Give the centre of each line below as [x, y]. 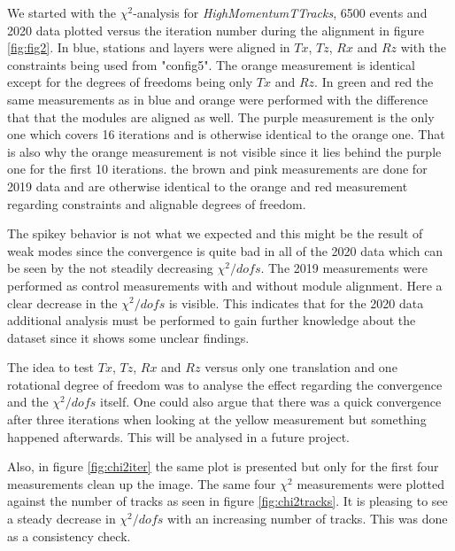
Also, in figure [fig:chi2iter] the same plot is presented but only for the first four [223, 466]
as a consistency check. [69, 535]
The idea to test [51, 367]
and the [28, 402]
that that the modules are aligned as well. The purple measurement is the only [221, 116]
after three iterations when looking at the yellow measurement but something [217, 419]
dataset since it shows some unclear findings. [128, 337]
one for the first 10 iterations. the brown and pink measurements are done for [217, 169]
